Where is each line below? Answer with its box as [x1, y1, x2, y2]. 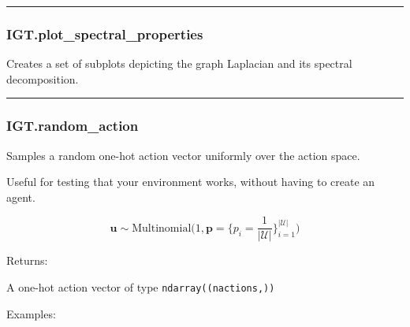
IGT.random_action [6, 116, 139, 136]
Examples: [6, 305, 56, 321]
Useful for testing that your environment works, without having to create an [6, 173, 375, 190]
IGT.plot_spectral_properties [6, 24, 203, 43]
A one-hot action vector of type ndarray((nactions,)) [6, 279, 275, 295]
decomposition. [6, 70, 79, 87]
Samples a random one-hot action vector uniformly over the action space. [6, 147, 360, 163]
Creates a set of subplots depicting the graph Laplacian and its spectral [6, 55, 352, 72]
